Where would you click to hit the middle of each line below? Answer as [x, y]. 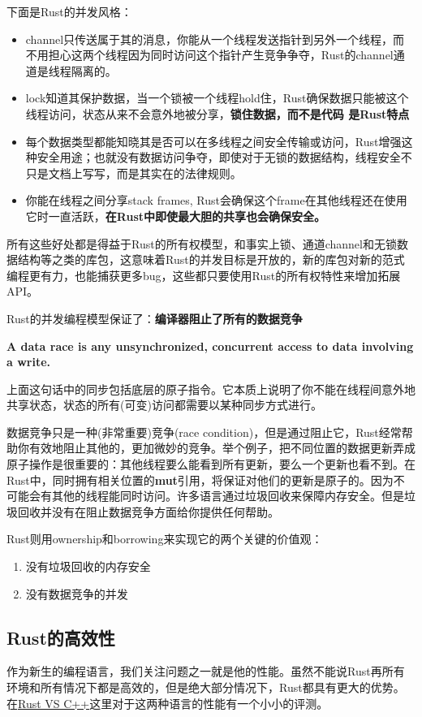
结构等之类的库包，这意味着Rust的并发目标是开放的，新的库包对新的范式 [211, 259]
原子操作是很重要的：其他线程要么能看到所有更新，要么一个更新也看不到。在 [211, 464]
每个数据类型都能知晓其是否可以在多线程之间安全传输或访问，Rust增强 [213, 141]
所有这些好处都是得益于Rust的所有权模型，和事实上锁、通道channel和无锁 [202, 243]
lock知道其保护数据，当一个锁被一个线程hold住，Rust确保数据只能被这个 [217, 98]
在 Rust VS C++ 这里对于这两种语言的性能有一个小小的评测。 [168, 703]
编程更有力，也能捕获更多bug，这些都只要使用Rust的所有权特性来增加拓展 [204, 275]
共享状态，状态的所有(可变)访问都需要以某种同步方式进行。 [164, 405]
